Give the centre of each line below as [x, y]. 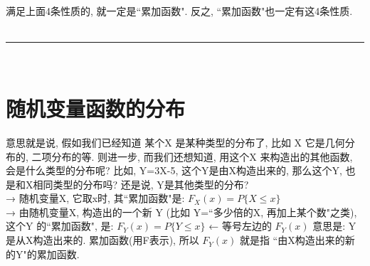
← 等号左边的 [240, 226]
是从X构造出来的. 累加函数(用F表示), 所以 [102, 240]
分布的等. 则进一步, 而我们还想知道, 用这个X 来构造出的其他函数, [202, 156]
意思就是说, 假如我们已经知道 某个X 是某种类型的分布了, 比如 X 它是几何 [175, 142]
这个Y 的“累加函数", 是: [60, 226]
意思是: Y [334, 226]
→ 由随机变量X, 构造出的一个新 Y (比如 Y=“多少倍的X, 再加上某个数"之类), [181, 212]
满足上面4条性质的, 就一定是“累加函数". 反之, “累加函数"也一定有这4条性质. [179, 11]
